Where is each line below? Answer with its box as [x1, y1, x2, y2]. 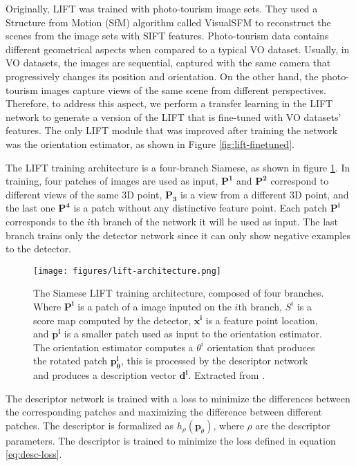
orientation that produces [207, 339, 315, 354]
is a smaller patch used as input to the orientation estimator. [64, 326, 322, 341]
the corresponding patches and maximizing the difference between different [6, 404, 323, 419]
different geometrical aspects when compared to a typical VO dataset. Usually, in [6, 41, 350, 56]
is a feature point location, [205, 313, 318, 327]
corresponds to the [6, 214, 84, 228]
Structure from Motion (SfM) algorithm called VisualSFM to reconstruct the [6, 15, 331, 29]
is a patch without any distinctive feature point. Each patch [73, 201, 328, 215]
